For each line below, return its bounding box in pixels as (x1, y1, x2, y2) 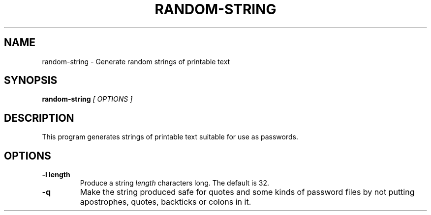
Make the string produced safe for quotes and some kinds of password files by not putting (80, 187, 415, 197)
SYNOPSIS (4, 74, 58, 87)
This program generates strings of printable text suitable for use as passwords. (42, 133, 298, 141)
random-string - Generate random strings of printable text (42, 57, 230, 66)
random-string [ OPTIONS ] (42, 95, 133, 104)
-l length (42, 170, 70, 179)
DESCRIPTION (4, 111, 74, 124)
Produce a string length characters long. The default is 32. (80, 179, 269, 188)
